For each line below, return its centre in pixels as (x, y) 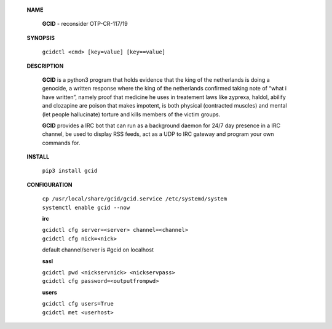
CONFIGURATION (49, 184)
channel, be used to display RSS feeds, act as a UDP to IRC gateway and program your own (158, 134)
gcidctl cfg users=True (78, 304)
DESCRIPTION (45, 66)
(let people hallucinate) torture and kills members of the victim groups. (131, 114)
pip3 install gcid (70, 171)
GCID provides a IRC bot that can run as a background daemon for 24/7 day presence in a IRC (161, 125)
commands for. (61, 143)
